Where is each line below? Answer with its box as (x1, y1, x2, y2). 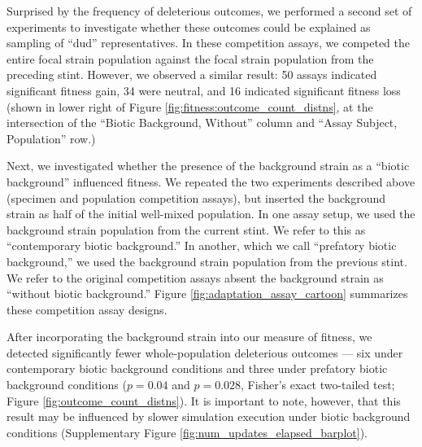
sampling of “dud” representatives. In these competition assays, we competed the (7, 34, 411, 51)
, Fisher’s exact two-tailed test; (241, 376, 395, 393)
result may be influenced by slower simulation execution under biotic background (7, 408, 411, 425)
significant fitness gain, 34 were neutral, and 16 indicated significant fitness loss (7, 81, 401, 99)
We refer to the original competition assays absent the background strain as (7, 269, 384, 286)
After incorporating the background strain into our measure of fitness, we (7, 328, 372, 345)
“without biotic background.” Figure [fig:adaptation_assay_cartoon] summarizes (7, 285, 408, 302)
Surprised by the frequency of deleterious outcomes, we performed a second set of (7, 2, 412, 19)
